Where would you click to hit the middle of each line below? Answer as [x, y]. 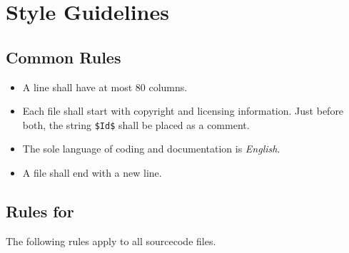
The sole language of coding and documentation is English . [151, 149]
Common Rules [64, 57]
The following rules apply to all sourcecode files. [111, 241]
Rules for [40, 211]
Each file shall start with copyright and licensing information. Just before [183, 111]
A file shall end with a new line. [92, 173]
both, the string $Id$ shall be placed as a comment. [136, 124]
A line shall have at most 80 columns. [105, 87]
